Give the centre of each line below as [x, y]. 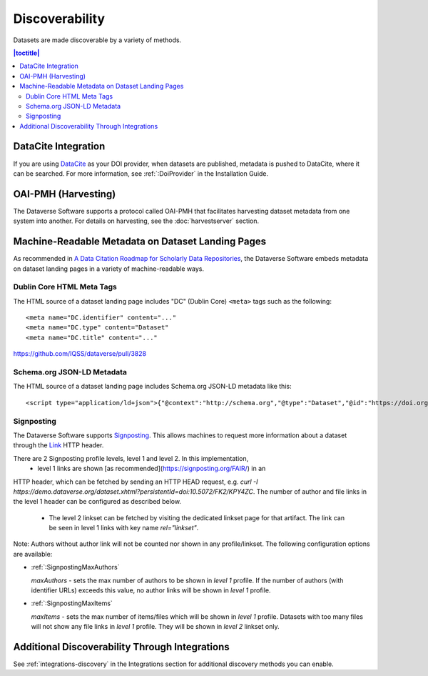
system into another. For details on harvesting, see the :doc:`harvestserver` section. [136, 221]
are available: [33, 554]
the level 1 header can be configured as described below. [97, 502]
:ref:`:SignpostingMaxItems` [72, 603]
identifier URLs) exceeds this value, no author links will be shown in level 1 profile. [151, 590]
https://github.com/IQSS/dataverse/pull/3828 [80, 354]
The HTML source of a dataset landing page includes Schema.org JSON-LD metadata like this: [152, 387]
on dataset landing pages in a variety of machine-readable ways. [109, 269]
